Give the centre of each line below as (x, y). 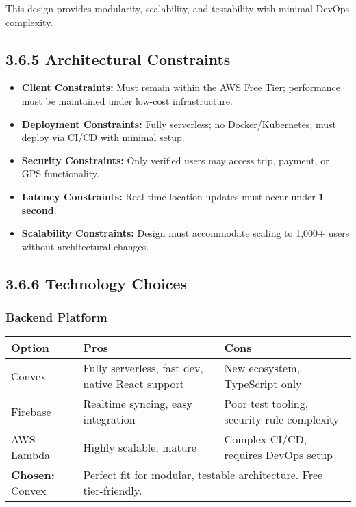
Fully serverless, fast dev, (143, 368)
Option (30, 348)
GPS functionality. (60, 173)
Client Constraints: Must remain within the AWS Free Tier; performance (181, 87)
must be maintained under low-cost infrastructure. (127, 100)
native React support (133, 384)
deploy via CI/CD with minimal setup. (103, 137)
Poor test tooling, (266, 404)
